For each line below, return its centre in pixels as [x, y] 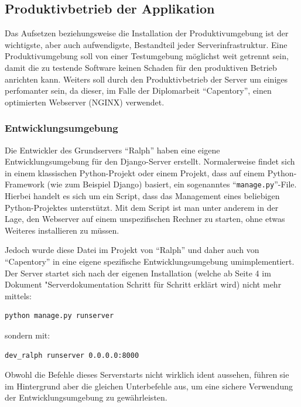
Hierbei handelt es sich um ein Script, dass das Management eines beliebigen [142, 196]
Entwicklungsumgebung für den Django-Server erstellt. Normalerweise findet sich [150, 161]
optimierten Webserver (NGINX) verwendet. [85, 102]
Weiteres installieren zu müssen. [62, 230]
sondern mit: [28, 335]
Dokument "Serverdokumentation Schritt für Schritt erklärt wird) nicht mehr [143, 284]
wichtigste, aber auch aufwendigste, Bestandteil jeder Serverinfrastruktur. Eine [146, 44]
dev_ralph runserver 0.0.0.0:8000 [72, 355]
